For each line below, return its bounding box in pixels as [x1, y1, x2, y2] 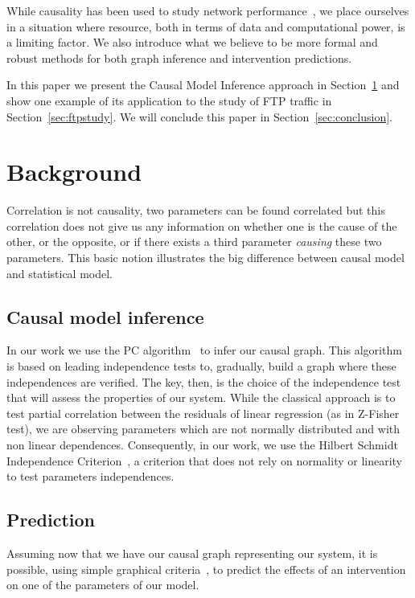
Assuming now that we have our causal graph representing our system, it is [6, 545, 378, 561]
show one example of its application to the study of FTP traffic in [6, 92, 332, 109]
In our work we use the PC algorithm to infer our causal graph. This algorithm [6, 342, 402, 358]
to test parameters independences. [6, 468, 175, 485]
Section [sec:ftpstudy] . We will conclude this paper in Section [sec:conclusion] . [6, 108, 392, 125]
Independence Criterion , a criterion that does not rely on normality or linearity [6, 452, 402, 469]
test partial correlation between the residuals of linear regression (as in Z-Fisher [6, 404, 400, 421]
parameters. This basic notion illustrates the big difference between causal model [6, 249, 405, 266]
